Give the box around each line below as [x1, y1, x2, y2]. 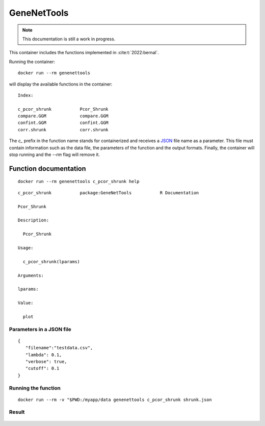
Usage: [18, 245, 34, 250]
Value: [18, 300, 34, 306]
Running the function [9, 384, 61, 391]
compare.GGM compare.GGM [18, 113, 109, 119]
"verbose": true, [25, 359, 67, 364]
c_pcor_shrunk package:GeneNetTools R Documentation [18, 190, 199, 195]
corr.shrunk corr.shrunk [18, 127, 109, 132]
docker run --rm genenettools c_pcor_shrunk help [18, 179, 140, 184]
